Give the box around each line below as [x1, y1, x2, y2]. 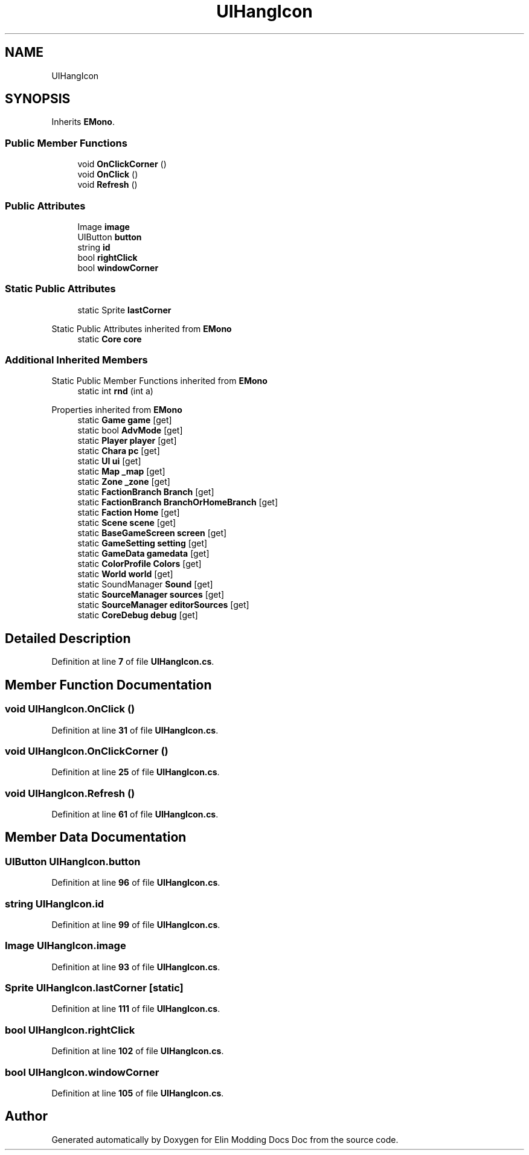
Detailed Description [5, 630, 131, 646]
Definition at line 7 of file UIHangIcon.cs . [51, 656, 214, 667]
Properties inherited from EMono [51, 405, 182, 415]
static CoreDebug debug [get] [77, 610, 198, 621]
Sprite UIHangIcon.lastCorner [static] [5, 982, 184, 994]
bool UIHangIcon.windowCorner [5, 1066, 159, 1078]
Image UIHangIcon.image [5, 939, 126, 952]
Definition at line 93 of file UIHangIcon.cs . [51, 961, 220, 972]
